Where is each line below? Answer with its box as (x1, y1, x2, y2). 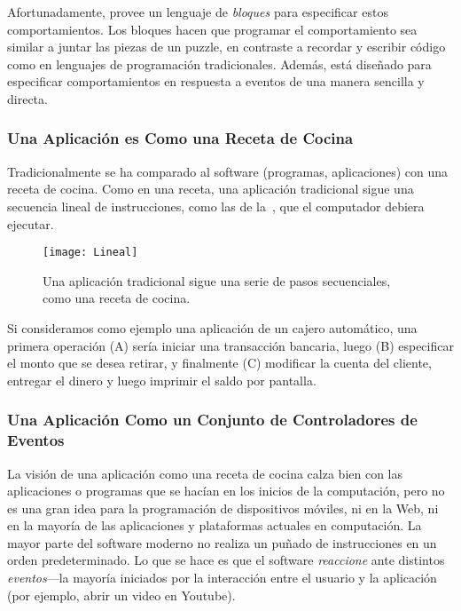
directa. (7, 89, 48, 107)
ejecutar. (7, 214, 54, 233)
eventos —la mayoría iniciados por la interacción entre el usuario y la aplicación (7, 568, 437, 587)
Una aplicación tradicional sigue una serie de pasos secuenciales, (43, 271, 391, 290)
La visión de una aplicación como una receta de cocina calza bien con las (7, 464, 403, 482)
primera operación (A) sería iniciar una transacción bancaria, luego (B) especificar (7, 336, 454, 354)
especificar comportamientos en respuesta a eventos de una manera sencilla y (7, 72, 425, 91)
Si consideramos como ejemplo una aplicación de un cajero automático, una (7, 319, 418, 337)
